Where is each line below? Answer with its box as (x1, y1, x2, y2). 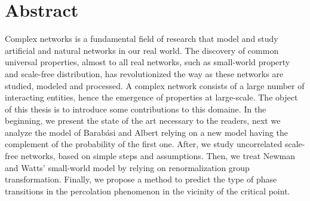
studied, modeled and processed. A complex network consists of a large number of (5, 79, 305, 92)
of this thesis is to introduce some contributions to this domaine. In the (5, 102, 266, 115)
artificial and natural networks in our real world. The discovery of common (5, 44, 279, 56)
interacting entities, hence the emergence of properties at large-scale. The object (5, 91, 298, 103)
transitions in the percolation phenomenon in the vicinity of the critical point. (5, 184, 290, 197)
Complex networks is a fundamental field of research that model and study (5, 32, 278, 45)
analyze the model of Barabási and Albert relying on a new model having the (5, 126, 288, 138)
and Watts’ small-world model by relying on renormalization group (5, 161, 250, 173)
